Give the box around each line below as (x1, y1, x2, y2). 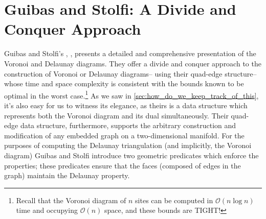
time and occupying (16, 205, 78, 215)
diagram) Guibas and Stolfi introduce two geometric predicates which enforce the (4, 150, 259, 160)
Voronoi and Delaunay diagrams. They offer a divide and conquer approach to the (4, 58, 261, 68)
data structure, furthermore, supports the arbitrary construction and (20, 120, 236, 131)
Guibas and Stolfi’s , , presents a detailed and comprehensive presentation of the (4, 48, 256, 59)
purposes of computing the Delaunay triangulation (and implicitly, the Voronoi (4, 140, 252, 151)
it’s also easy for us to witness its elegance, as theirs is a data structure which (4, 100, 248, 110)
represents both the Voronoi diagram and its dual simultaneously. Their (4, 110, 229, 120)
